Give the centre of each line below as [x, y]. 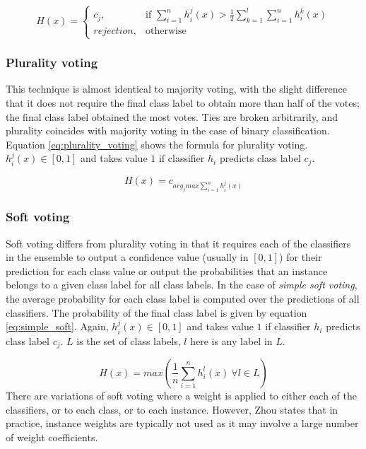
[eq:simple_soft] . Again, [57, 326]
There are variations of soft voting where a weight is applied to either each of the [181, 395]
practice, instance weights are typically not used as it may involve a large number [182, 423]
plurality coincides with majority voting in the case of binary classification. [168, 130]
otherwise [166, 31]
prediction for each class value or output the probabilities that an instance [167, 270]
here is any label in [231, 340]
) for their [301, 257]
